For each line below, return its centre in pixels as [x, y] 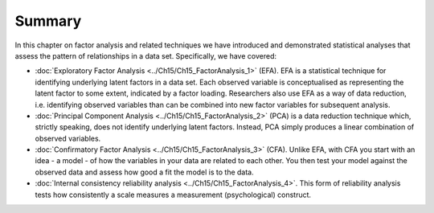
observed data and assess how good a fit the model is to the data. [145, 172]
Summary [48, 21]
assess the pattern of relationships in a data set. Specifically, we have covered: [146, 55]
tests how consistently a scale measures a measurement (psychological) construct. [173, 195]
